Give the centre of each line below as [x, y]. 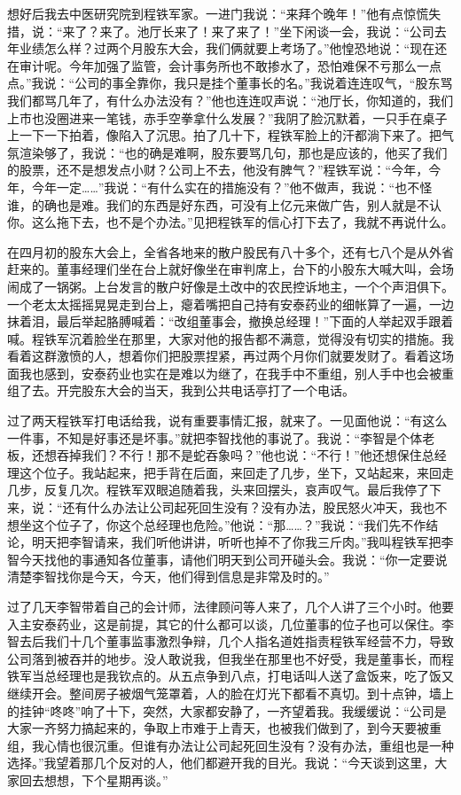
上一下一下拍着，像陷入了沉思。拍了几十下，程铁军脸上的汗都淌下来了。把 [224, 135]
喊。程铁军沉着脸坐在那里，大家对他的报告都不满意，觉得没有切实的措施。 [224, 338]
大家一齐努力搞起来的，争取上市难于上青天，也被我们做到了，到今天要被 [218, 728]
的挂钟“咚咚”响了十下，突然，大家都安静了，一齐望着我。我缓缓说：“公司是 [227, 710]
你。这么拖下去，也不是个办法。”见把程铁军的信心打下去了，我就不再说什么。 [230, 222]
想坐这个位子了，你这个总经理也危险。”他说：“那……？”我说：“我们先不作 [217, 524]
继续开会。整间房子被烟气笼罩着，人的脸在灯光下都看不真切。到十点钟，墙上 [230, 693]
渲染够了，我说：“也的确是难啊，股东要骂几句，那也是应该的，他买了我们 [233, 152]
